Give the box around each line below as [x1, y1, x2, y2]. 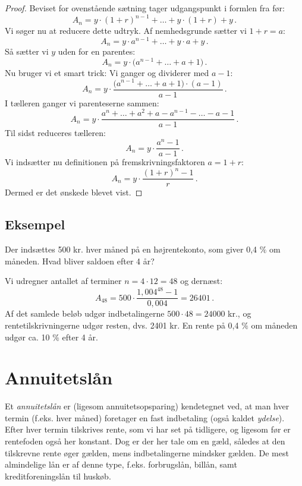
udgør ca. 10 [5, 330, 50, 343]
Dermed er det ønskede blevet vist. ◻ [5, 186, 143, 198]
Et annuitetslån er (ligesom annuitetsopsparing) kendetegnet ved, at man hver [5, 400, 290, 412]
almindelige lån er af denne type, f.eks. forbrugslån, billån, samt [5, 458, 237, 471]
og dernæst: [180, 274, 223, 287]
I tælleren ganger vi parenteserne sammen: [5, 96, 159, 109]
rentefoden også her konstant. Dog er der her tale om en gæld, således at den [5, 435, 285, 447]
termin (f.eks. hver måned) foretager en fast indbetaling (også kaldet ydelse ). [5, 411, 285, 424]
